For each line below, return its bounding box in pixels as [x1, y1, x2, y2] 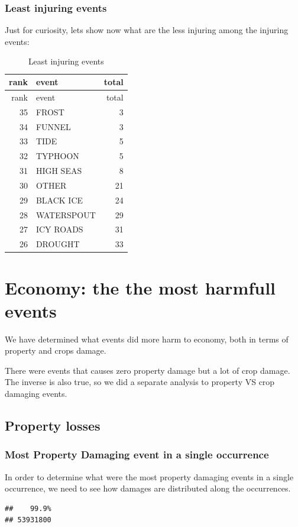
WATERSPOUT [35, 208, 96, 221]
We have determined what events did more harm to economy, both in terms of [5, 332, 289, 345]
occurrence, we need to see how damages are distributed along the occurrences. [5, 482, 291, 494]
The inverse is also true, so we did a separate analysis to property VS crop [5, 376, 275, 388]
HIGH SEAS [35, 164, 82, 177]
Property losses [5, 416, 101, 435]
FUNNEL [35, 120, 71, 132]
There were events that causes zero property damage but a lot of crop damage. [5, 364, 290, 376]
